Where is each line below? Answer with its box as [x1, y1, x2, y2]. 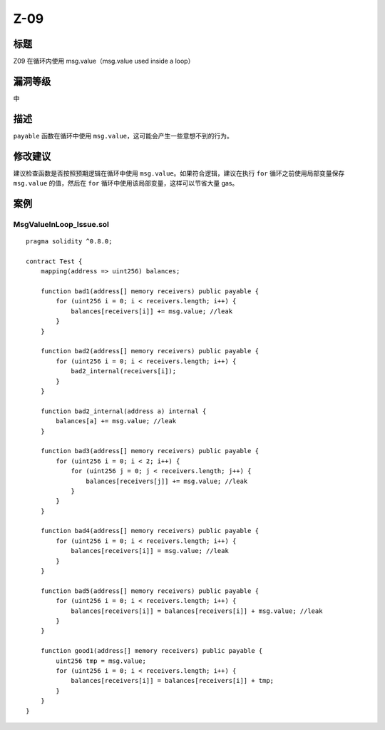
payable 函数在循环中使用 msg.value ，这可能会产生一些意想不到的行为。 [13, 131, 233, 140]
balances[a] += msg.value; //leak [56, 417, 177, 425]
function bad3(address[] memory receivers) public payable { [40, 447, 260, 455]
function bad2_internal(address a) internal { [40, 407, 207, 415]
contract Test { [26, 257, 83, 265]
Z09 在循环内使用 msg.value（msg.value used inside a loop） [13, 57, 195, 66]
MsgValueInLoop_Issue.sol [13, 219, 110, 229]
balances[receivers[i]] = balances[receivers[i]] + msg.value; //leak [71, 607, 323, 615]
